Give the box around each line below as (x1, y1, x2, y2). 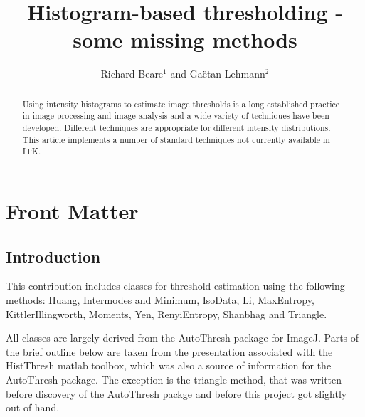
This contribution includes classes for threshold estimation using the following (6, 278, 345, 293)
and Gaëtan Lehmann (170, 66, 265, 81)
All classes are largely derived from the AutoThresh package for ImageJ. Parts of (6, 330, 359, 345)
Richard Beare (100, 66, 164, 81)
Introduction (6, 245, 101, 267)
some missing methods (73, 25, 297, 54)
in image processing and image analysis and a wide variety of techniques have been (22, 110, 329, 122)
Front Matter (6, 196, 139, 225)
